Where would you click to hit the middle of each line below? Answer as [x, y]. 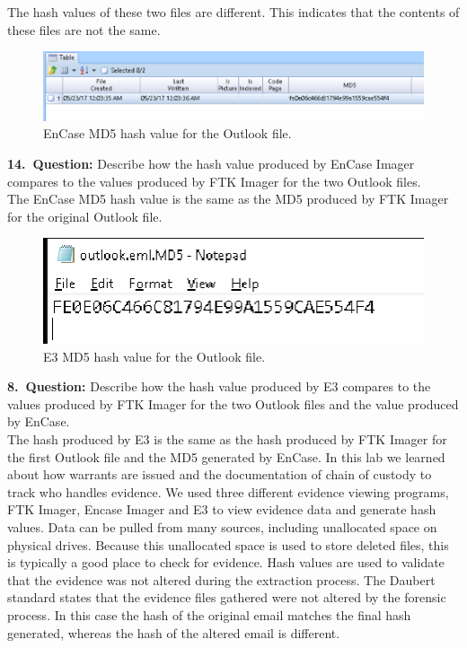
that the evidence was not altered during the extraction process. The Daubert [221, 579]
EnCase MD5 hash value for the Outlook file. [167, 133]
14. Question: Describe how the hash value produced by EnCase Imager [211, 163]
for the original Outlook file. [85, 216]
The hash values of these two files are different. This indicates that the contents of [233, 12]
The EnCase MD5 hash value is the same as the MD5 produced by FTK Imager [228, 199]
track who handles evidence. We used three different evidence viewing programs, [228, 491]
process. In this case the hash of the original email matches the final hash [209, 614]
